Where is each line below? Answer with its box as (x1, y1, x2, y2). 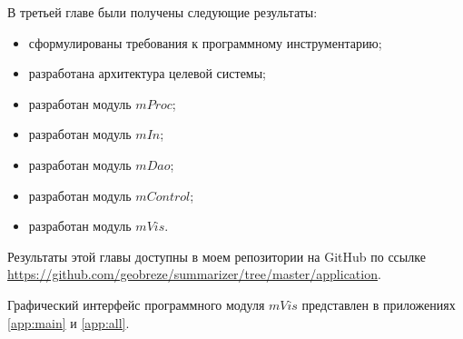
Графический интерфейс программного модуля (7, 294, 265, 314)
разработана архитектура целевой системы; (28, 64, 267, 83)
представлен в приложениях (301, 294, 456, 314)
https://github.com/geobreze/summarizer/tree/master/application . (7, 264, 381, 284)
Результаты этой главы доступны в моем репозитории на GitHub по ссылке (7, 246, 426, 265)
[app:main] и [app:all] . (7, 313, 130, 332)
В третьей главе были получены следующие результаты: (7, 3, 318, 21)
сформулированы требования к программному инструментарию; (28, 33, 382, 52)
